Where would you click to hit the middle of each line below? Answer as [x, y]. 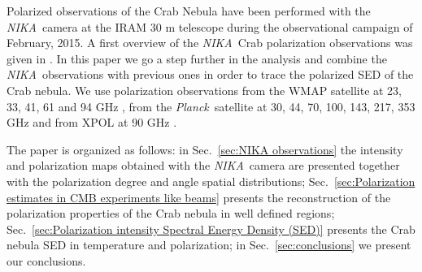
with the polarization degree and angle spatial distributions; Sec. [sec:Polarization [211, 181]
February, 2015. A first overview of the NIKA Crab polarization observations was [210, 43]
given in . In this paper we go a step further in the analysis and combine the [197, 58]
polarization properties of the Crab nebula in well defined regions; [171, 213]
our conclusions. [46, 260]
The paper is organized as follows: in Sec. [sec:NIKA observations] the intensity [205, 149]
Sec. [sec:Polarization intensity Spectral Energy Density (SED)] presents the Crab [211, 229]
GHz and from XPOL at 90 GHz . [92, 122]
